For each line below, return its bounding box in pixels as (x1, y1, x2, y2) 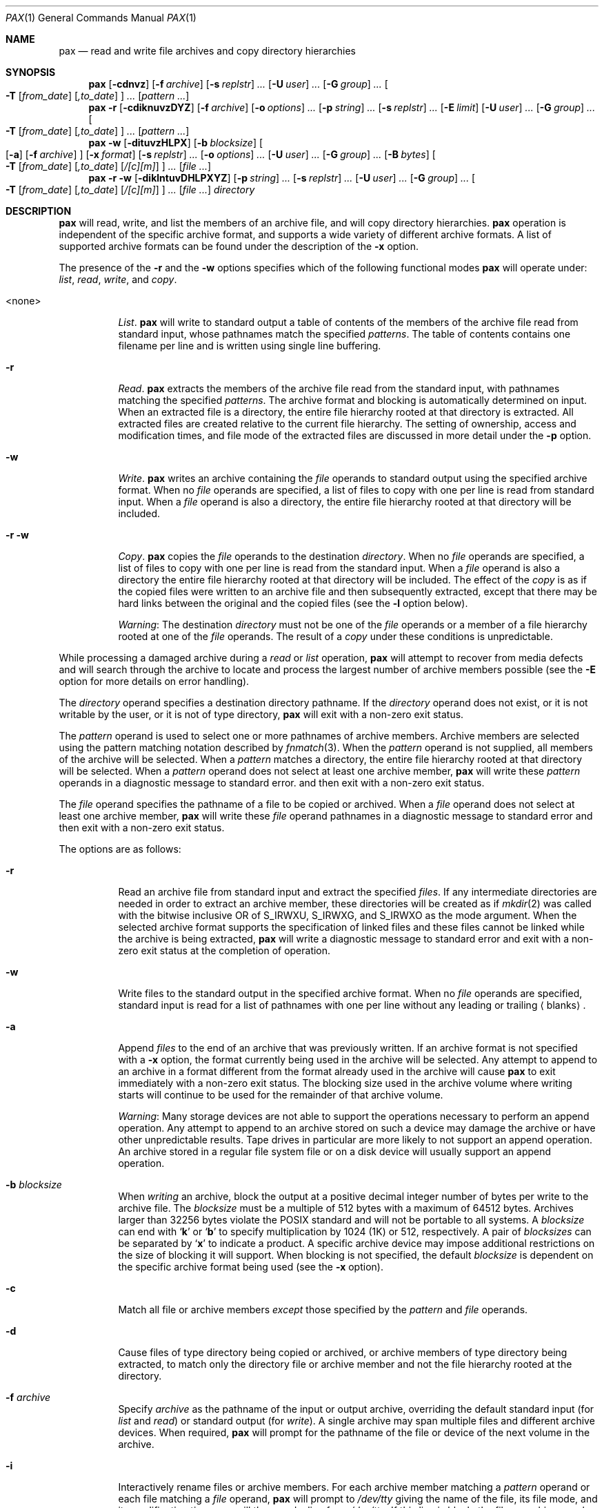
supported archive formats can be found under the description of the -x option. (59, 240, 419, 252)
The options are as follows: (59, 843, 181, 855)
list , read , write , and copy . (59, 273, 177, 285)
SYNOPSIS (6, 66, 56, 78)
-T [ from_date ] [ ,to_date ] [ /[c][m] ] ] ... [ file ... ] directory (6, 184, 255, 195)
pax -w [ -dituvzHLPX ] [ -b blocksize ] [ (88, 137, 263, 148)
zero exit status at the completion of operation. (118, 945, 331, 956)
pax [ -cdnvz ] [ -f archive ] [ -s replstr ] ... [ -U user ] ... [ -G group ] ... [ (88, 78, 388, 90)
